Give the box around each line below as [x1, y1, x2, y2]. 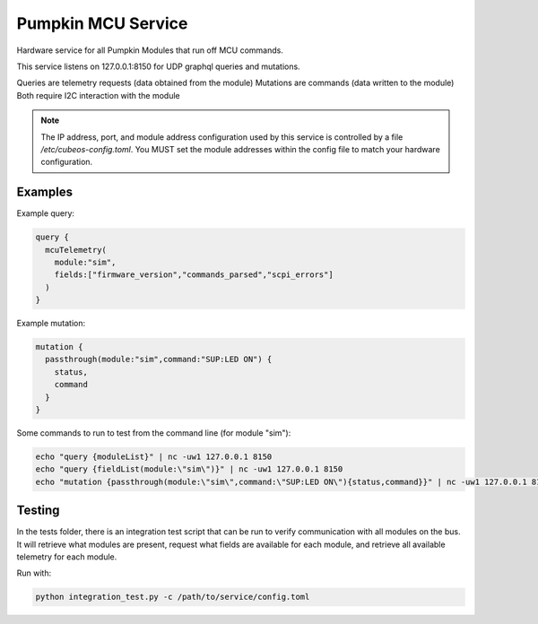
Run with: [16, 568, 52, 578]
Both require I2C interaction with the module [16, 90, 181, 100]
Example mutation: [16, 318, 85, 329]
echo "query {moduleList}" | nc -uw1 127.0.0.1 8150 [35, 452, 273, 462]
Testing [16, 503, 60, 518]
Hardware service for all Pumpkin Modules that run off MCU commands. [16, 45, 284, 56]
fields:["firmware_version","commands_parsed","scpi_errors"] [54, 270, 334, 280]
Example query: [16, 208, 75, 219]
